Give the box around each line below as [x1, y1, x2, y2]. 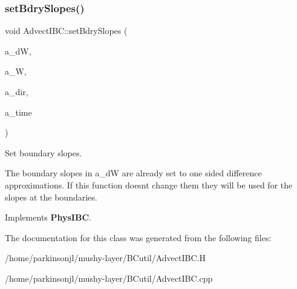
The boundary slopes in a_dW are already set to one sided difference [5, 167, 262, 179]
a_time [5, 105, 32, 118]
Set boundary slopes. [5, 146, 82, 159]
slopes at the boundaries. [5, 190, 97, 203]
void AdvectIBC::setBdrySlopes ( [5, 24, 128, 37]
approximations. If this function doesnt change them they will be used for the [5, 178, 293, 191]
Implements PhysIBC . [5, 211, 91, 224]
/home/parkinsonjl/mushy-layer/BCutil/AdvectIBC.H [5, 251, 206, 264]
